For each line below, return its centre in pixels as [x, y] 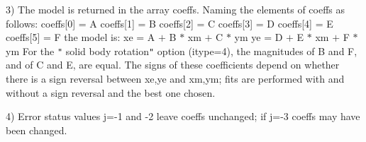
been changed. [37, 130]
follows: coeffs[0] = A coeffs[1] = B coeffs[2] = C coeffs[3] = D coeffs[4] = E [170, 23]
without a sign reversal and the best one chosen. [111, 92]
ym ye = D [259, 37]
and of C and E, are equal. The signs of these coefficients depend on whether [173, 65]
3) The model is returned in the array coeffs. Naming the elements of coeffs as [176, 9]
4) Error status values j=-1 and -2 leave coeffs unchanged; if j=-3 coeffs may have [183, 116]
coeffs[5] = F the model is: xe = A [81, 37]
